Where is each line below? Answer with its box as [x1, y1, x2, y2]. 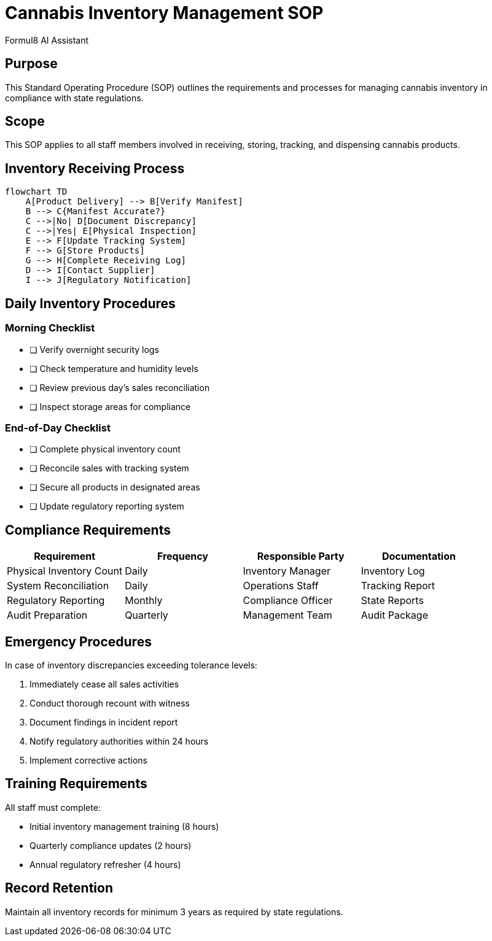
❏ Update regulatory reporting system [29, 501, 184, 512]
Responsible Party [257, 550, 345, 563]
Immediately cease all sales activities [29, 678, 179, 689]
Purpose [5, 56, 58, 72]
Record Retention [5, 880, 113, 896]
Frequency [157, 550, 208, 563]
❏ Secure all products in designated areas [29, 482, 200, 493]
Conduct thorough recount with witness [29, 697, 190, 708]
